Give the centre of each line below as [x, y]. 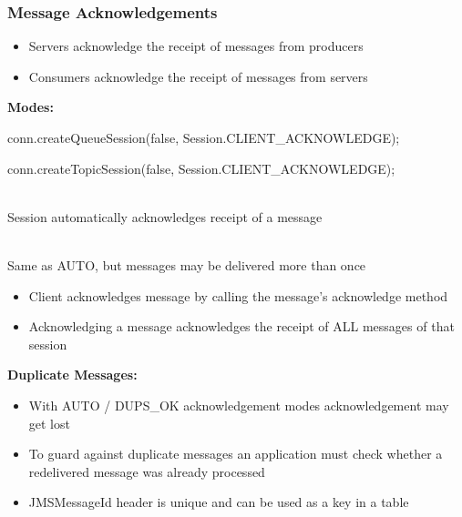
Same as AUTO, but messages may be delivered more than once [187, 264]
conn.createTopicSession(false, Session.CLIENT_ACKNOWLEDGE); [201, 168]
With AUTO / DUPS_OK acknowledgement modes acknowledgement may [239, 405]
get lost [49, 423]
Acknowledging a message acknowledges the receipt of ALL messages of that [241, 326]
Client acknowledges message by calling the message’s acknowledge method [238, 295]
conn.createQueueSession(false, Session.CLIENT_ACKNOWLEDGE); [204, 137]
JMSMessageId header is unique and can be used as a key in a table [219, 502]
